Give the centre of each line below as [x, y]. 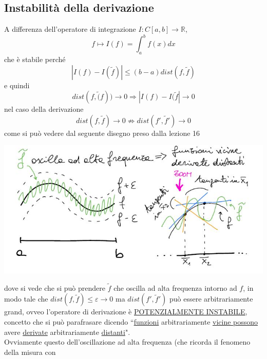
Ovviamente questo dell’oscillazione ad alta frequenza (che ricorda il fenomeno [127, 342]
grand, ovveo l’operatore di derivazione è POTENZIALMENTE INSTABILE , [126, 312]
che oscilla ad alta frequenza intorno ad [175, 287]
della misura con [30, 352]
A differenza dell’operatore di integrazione [70, 29]
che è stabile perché [35, 59]
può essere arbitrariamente [211, 299]
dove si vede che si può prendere [55, 287]
